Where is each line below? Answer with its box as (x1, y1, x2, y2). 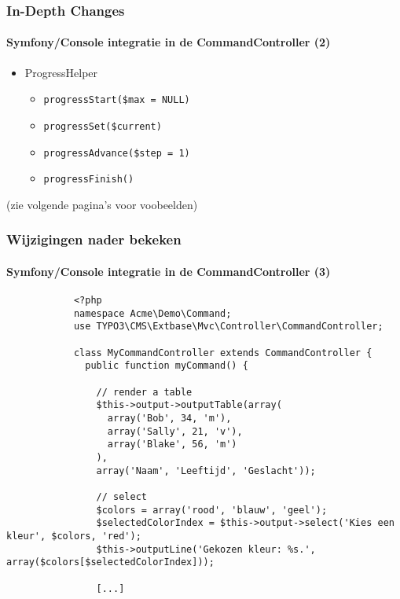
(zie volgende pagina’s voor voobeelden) (6, 196, 198, 212)
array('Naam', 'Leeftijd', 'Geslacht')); (96, 465, 316, 476)
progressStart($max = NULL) (43, 94, 190, 106)
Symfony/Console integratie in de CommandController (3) (6, 263, 331, 279)
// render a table (96, 386, 193, 398)
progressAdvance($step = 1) (43, 147, 190, 159)
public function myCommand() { (85, 360, 248, 372)
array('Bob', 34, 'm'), (107, 413, 232, 424)
